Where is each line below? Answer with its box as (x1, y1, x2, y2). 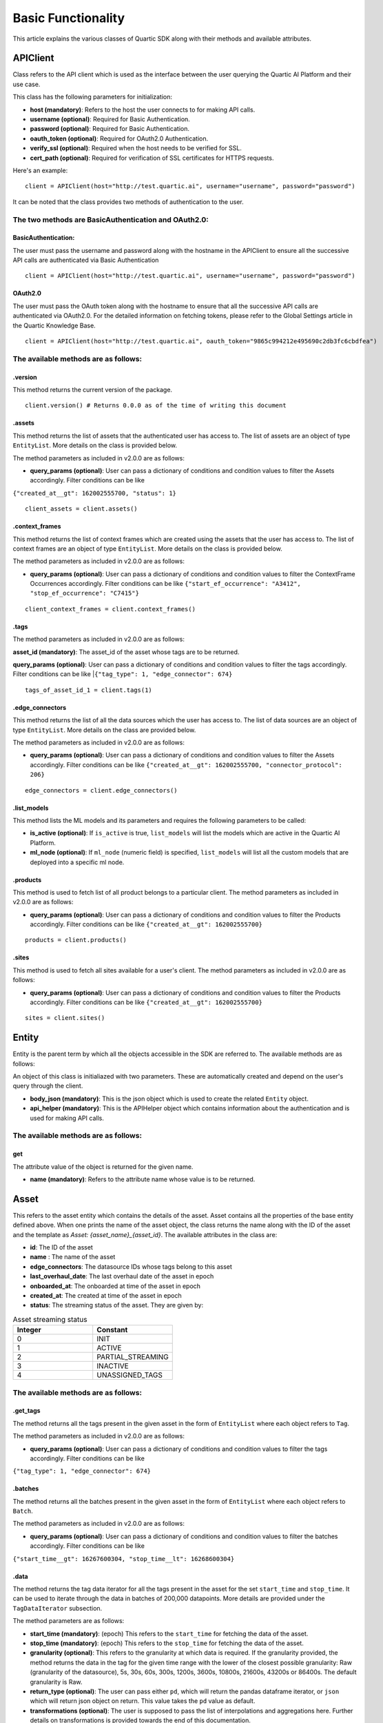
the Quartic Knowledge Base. (12, 321, 96, 329)
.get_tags (12, 1407, 41, 1415)
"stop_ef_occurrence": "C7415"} (30, 589, 139, 598)
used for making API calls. (30, 1114, 105, 1122)
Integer (17, 1325, 41, 1335)
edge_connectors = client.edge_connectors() (25, 786, 178, 794)
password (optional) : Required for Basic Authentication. (30, 125, 189, 133)
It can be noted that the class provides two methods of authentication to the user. (12, 197, 244, 206)
